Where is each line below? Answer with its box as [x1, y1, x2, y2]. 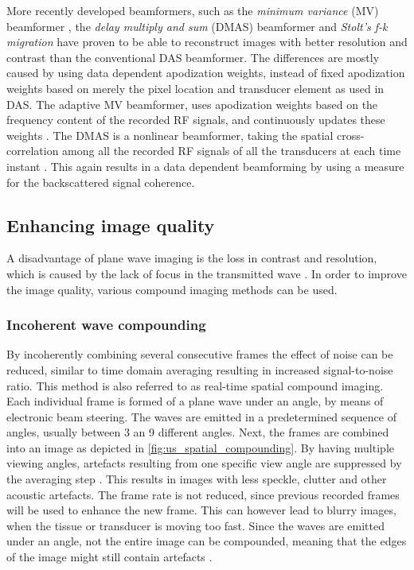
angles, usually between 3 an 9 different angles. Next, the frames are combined [6, 424, 389, 440]
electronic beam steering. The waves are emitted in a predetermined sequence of [6, 408, 396, 425]
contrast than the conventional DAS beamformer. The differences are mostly [6, 48, 380, 65]
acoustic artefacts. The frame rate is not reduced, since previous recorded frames [6, 486, 400, 502]
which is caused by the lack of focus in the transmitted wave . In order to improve [6, 265, 407, 281]
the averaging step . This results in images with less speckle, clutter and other [6, 471, 387, 487]
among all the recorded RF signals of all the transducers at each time [62, 142, 401, 159]
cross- [337, 126, 365, 143]
